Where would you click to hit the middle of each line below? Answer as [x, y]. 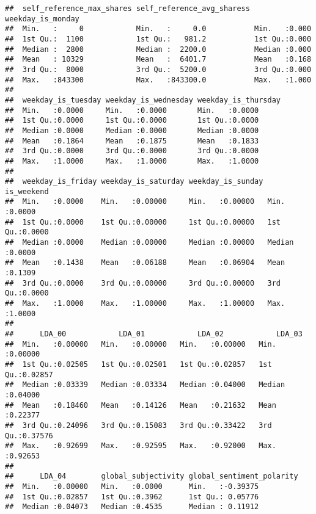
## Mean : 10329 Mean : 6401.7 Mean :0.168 [158, 60]
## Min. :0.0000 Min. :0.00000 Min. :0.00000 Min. [145, 202]
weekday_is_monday [42, 19]
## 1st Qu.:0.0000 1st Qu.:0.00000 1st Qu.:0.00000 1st [143, 222]
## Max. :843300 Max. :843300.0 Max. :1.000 [158, 80]
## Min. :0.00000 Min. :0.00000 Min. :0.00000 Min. [141, 344]
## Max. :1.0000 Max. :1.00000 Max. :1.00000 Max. [145, 304]
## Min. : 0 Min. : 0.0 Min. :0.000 [158, 29]
